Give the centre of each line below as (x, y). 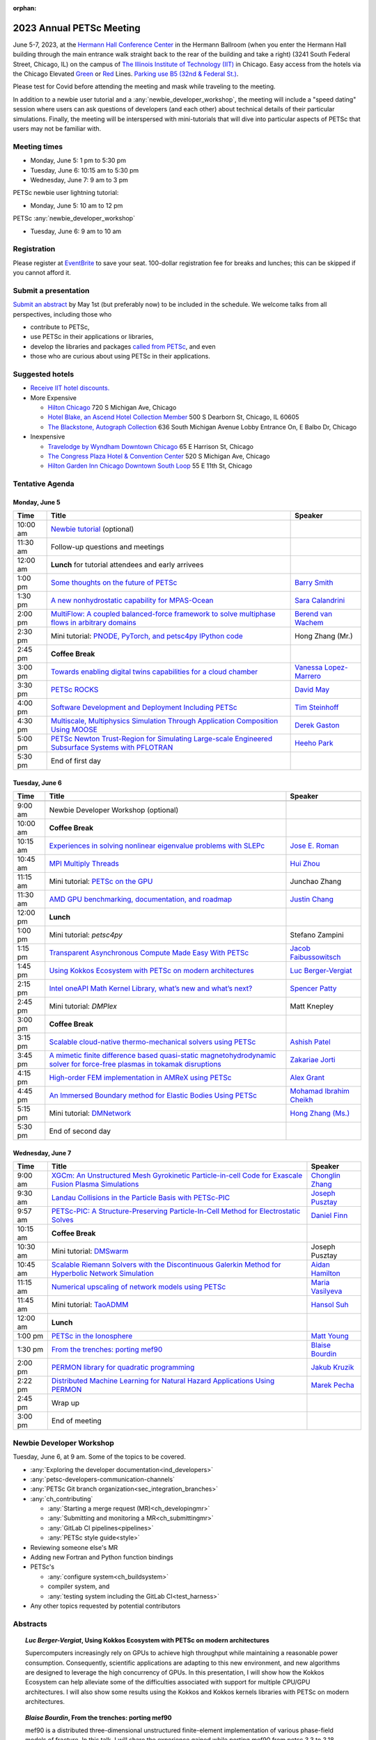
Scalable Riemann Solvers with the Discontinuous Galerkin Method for (166, 1265)
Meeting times (38, 146)
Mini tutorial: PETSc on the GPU (101, 882)
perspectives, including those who (62, 314)
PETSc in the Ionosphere (92, 1336)
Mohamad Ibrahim (320, 1091)
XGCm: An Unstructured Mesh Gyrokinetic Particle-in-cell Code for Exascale (177, 1176)
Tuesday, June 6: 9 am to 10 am (76, 231)
